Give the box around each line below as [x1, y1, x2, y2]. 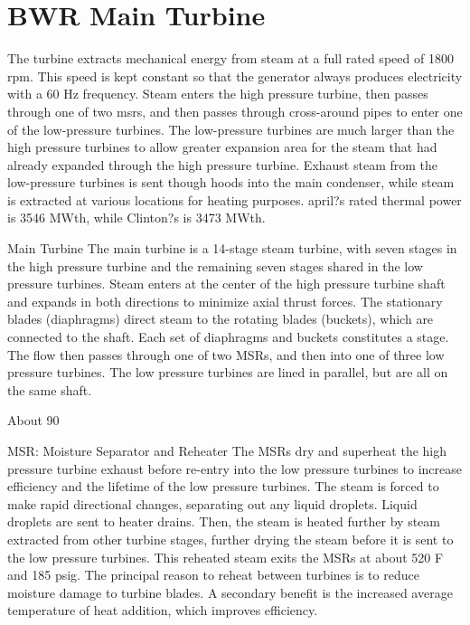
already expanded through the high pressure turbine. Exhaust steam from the [7, 155, 438, 174]
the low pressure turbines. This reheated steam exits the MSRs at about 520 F [7, 547, 444, 566]
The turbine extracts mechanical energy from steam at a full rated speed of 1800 [7, 49, 454, 68]
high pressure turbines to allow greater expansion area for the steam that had [7, 137, 437, 156]
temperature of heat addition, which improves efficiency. [7, 601, 318, 620]
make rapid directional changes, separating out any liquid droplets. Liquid [7, 494, 418, 513]
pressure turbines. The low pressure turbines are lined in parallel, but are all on [7, 363, 448, 382]
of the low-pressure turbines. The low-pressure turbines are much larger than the [7, 119, 455, 138]
